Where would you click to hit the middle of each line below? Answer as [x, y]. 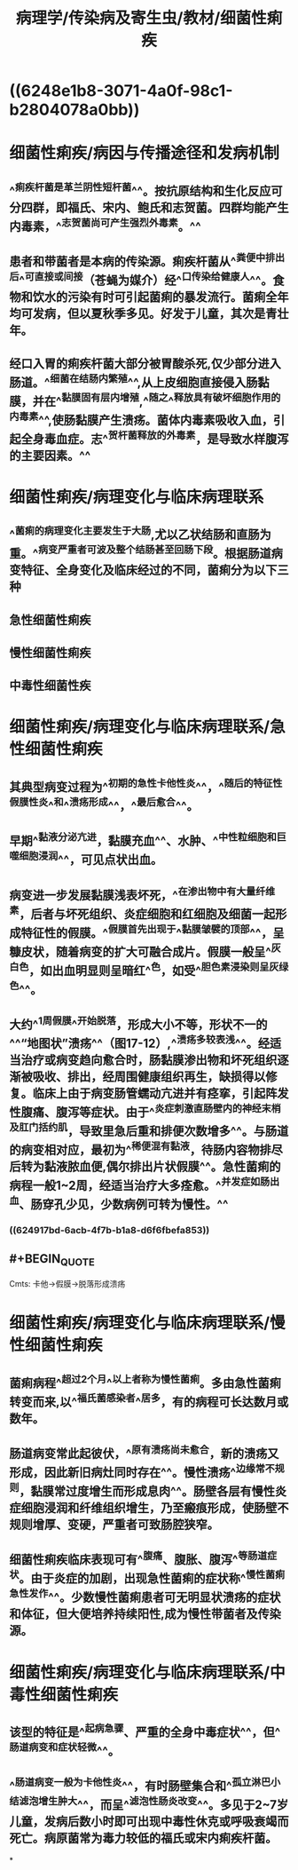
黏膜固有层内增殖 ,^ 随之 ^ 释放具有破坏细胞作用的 [171, 400]
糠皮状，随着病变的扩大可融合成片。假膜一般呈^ [141, 951]
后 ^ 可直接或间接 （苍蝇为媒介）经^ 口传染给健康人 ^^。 [141, 279]
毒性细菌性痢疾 [64, 1695]
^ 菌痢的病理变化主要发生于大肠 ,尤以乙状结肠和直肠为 [141, 534]
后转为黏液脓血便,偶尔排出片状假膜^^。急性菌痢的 [145, 1167]
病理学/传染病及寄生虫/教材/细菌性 [141, 18]
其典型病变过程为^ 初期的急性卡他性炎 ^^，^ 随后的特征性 [146, 785]
